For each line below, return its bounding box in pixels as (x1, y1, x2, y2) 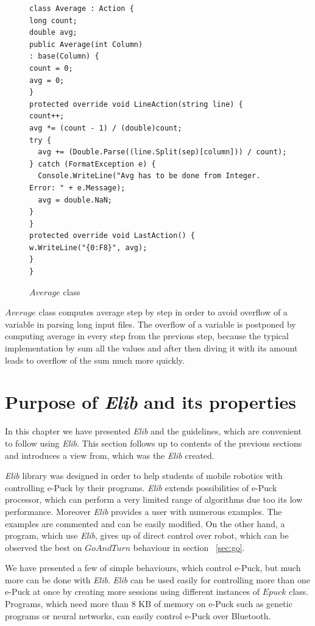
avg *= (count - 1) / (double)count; (29, 123, 182, 132)
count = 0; (29, 63, 73, 73)
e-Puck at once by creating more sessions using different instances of (5, 585, 260, 598)
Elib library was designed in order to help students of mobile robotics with (5, 469, 283, 482)
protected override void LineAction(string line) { (29, 99, 243, 109)
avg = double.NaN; (38, 195, 113, 204)
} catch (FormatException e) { (29, 159, 156, 168)
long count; (29, 16, 77, 25)
